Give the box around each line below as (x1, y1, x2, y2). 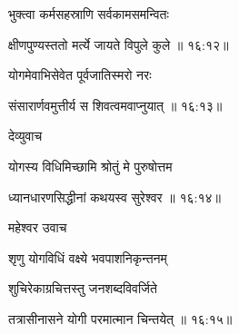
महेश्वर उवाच (8, 218, 67, 237)
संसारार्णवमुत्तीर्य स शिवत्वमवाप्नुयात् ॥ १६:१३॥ (8, 95, 223, 114)
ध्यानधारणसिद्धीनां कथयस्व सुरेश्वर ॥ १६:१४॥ (8, 187, 221, 206)
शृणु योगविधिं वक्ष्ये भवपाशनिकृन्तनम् (8, 248, 167, 267)
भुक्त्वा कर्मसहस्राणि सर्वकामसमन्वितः (8, 5, 169, 23)
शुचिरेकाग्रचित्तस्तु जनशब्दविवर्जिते (8, 279, 157, 298)
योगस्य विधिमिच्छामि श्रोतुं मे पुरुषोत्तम (8, 156, 173, 175)
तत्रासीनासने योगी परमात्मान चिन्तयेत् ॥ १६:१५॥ (8, 309, 233, 328)
